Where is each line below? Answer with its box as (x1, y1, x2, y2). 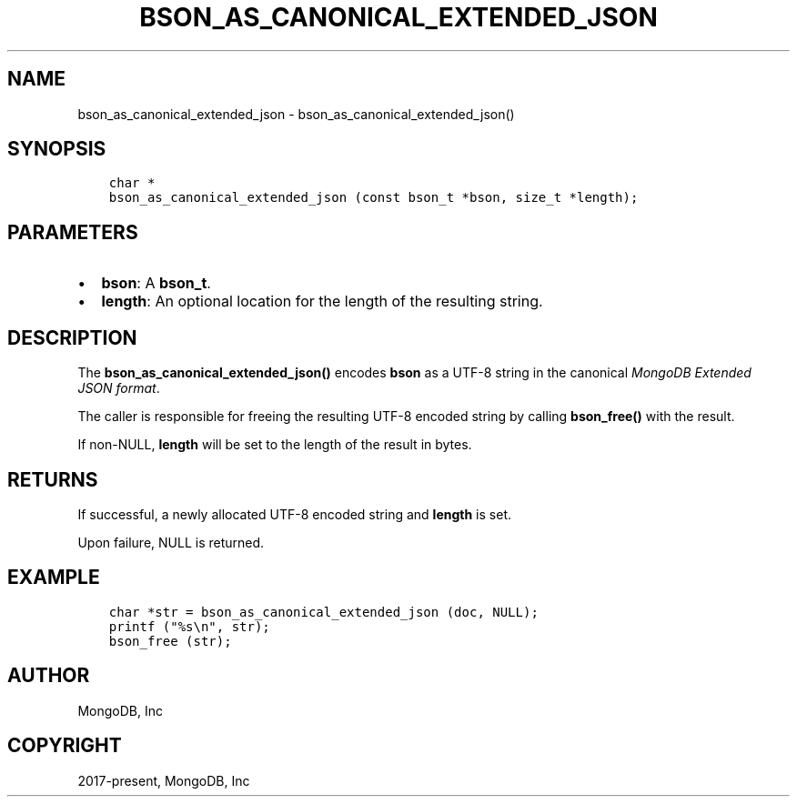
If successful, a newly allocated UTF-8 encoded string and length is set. (77, 506, 511, 522)
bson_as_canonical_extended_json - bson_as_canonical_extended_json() (77, 106, 515, 122)
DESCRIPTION (7, 326, 137, 349)
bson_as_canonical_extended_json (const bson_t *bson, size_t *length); (108, 190, 639, 206)
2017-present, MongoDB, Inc (77, 772, 250, 789)
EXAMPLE (7, 566, 100, 589)
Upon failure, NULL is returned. (77, 534, 265, 550)
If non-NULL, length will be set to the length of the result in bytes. (77, 437, 472, 453)
